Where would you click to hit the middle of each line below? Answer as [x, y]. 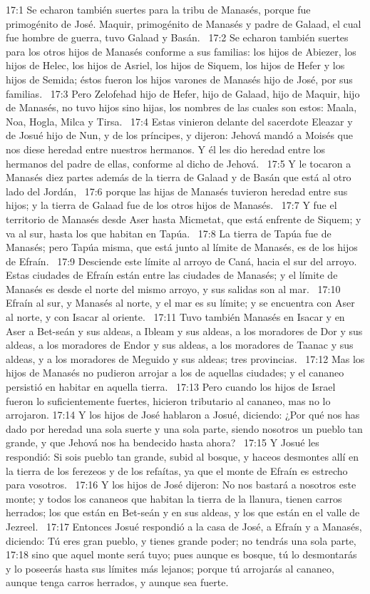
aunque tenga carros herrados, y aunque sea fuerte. [117, 582]
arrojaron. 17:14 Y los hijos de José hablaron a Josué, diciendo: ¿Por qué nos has [183, 415]
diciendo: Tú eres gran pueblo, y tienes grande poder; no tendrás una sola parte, [181, 540]
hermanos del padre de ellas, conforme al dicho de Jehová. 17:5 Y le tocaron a [179, 163]
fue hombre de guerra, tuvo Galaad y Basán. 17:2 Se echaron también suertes [177, 37]
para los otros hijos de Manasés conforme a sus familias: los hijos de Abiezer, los [181, 51]
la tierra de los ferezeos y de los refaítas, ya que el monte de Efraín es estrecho [177, 470]
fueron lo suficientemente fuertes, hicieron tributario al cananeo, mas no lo [168, 400]
